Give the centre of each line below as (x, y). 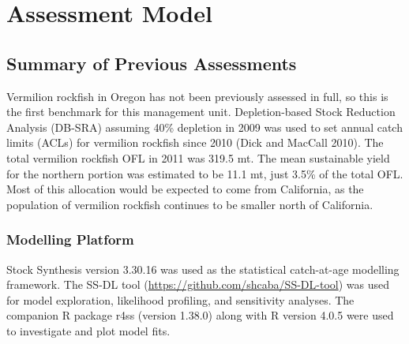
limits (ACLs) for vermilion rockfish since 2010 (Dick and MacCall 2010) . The (195, 142)
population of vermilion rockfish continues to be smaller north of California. (190, 204)
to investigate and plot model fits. (88, 330)
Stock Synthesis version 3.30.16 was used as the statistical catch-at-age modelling (203, 269)
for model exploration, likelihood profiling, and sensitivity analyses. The (180, 299)
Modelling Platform (70, 239)
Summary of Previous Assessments (152, 63)
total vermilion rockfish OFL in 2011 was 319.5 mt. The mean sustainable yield (198, 157)
